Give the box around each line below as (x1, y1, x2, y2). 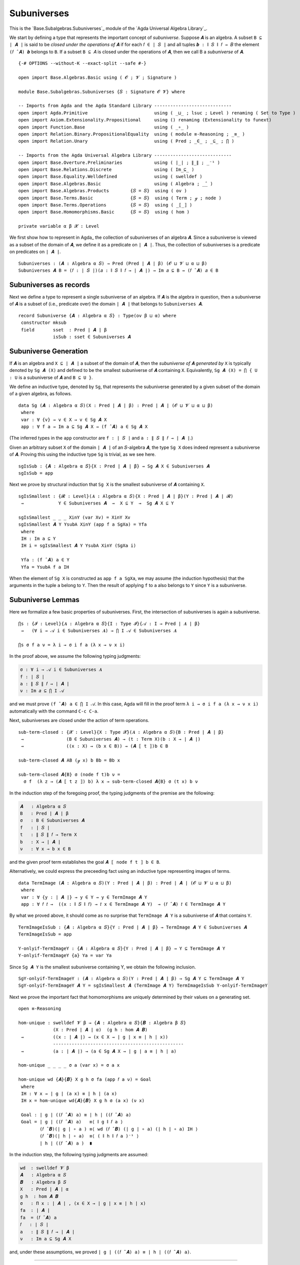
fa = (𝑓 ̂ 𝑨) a (20, 1214, 57, 1220)
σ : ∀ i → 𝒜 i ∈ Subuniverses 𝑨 (20, 667, 102, 672)
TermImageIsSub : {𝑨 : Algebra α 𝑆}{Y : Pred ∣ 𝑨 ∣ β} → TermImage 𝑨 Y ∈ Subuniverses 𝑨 (18, 924, 247, 930)
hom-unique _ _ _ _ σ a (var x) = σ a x (18, 1063, 120, 1068)
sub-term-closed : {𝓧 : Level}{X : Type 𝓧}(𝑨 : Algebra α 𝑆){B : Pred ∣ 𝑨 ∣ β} (18, 729, 224, 735)
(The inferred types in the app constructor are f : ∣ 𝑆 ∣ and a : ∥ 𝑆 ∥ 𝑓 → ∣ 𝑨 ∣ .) (9, 435, 193, 441)
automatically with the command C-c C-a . (9, 708, 99, 714)
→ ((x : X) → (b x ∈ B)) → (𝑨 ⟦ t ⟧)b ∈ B (21, 743, 168, 749)
